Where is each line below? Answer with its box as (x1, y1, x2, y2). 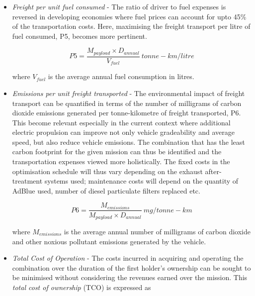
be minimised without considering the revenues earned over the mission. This (12, 272, 248, 283)
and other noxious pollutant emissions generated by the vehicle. (12, 236, 206, 246)
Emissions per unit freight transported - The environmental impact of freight (12, 88, 245, 98)
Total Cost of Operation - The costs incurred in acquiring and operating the (12, 253, 244, 263)
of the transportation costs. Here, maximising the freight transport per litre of (12, 21, 251, 31)
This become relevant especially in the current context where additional (12, 117, 231, 127)
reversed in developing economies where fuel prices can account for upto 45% (12, 11, 247, 21)
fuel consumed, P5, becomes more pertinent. (12, 30, 147, 41)
